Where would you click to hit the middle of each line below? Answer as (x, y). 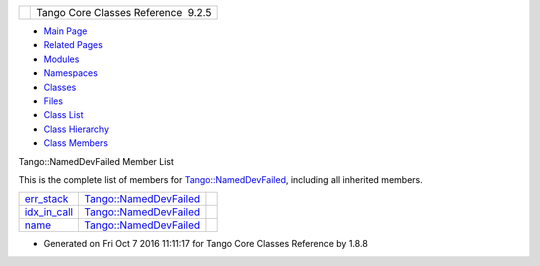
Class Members (76, 143)
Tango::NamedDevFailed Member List (96, 161)
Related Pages (73, 45)
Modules (61, 59)
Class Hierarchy (76, 129)
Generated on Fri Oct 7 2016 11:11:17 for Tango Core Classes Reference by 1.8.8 (206, 244)
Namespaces (71, 73)
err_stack (46, 199)
